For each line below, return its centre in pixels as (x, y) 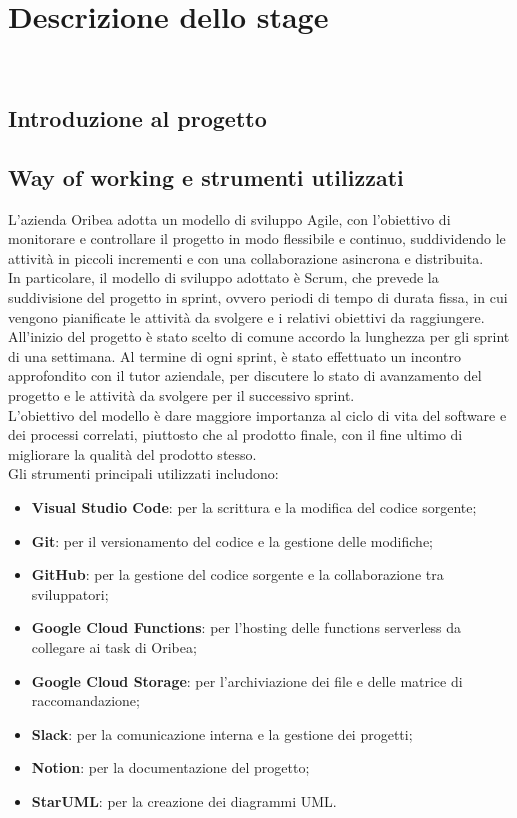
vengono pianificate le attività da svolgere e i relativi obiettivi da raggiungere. (246, 316)
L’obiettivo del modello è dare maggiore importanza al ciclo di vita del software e (257, 414)
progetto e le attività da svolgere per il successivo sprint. (181, 395)
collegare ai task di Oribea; (114, 646)
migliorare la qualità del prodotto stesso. (132, 453)
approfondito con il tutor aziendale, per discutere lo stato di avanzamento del (245, 375)
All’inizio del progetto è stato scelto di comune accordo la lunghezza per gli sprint (259, 336)
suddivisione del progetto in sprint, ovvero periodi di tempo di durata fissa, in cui (258, 297)
